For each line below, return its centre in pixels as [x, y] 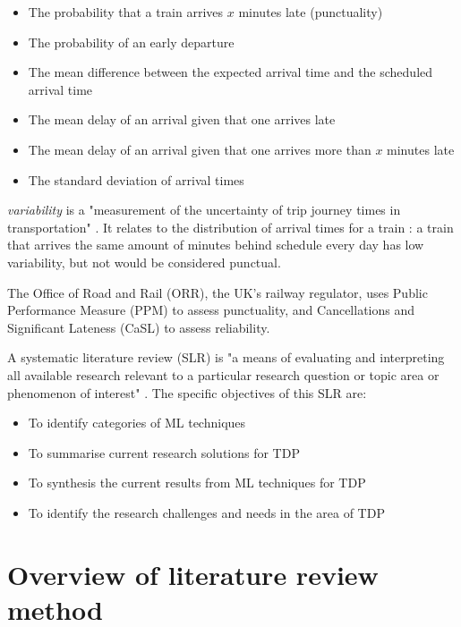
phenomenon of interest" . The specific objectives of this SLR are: [187, 392]
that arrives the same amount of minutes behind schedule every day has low [216, 245]
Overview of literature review [193, 574]
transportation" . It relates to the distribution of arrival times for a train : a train [230, 227]
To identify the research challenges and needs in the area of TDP [206, 512]
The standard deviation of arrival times [136, 179]
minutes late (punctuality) [311, 12]
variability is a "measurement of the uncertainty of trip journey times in [204, 210]
